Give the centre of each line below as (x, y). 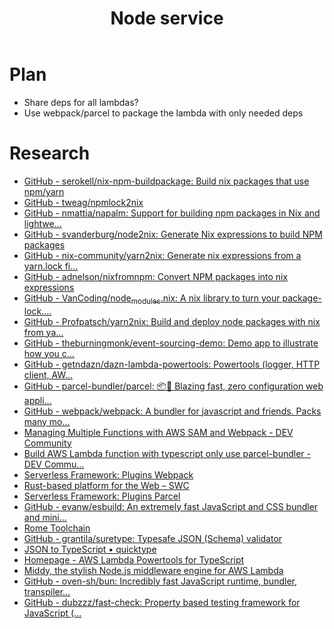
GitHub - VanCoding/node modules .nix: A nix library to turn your (152, 299)
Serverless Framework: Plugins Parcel (102, 496)
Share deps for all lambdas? (81, 102)
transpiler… (47, 591)
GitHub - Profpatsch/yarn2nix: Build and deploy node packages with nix (172, 321)
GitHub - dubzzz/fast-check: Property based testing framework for (162, 602)
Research (50, 153)
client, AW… (48, 374)
